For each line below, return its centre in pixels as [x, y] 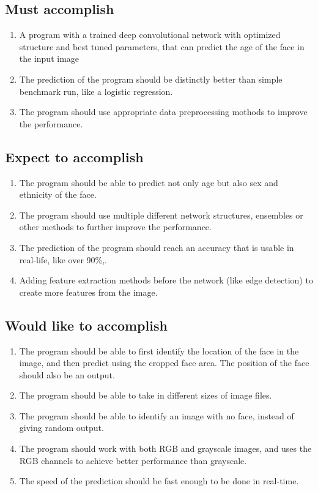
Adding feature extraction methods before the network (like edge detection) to [166, 280]
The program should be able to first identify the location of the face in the [159, 350]
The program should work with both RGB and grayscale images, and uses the [165, 448]
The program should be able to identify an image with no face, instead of [157, 415]
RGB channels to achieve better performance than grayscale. [133, 460]
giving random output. [61, 428]
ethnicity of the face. [58, 194]
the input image [49, 58]
